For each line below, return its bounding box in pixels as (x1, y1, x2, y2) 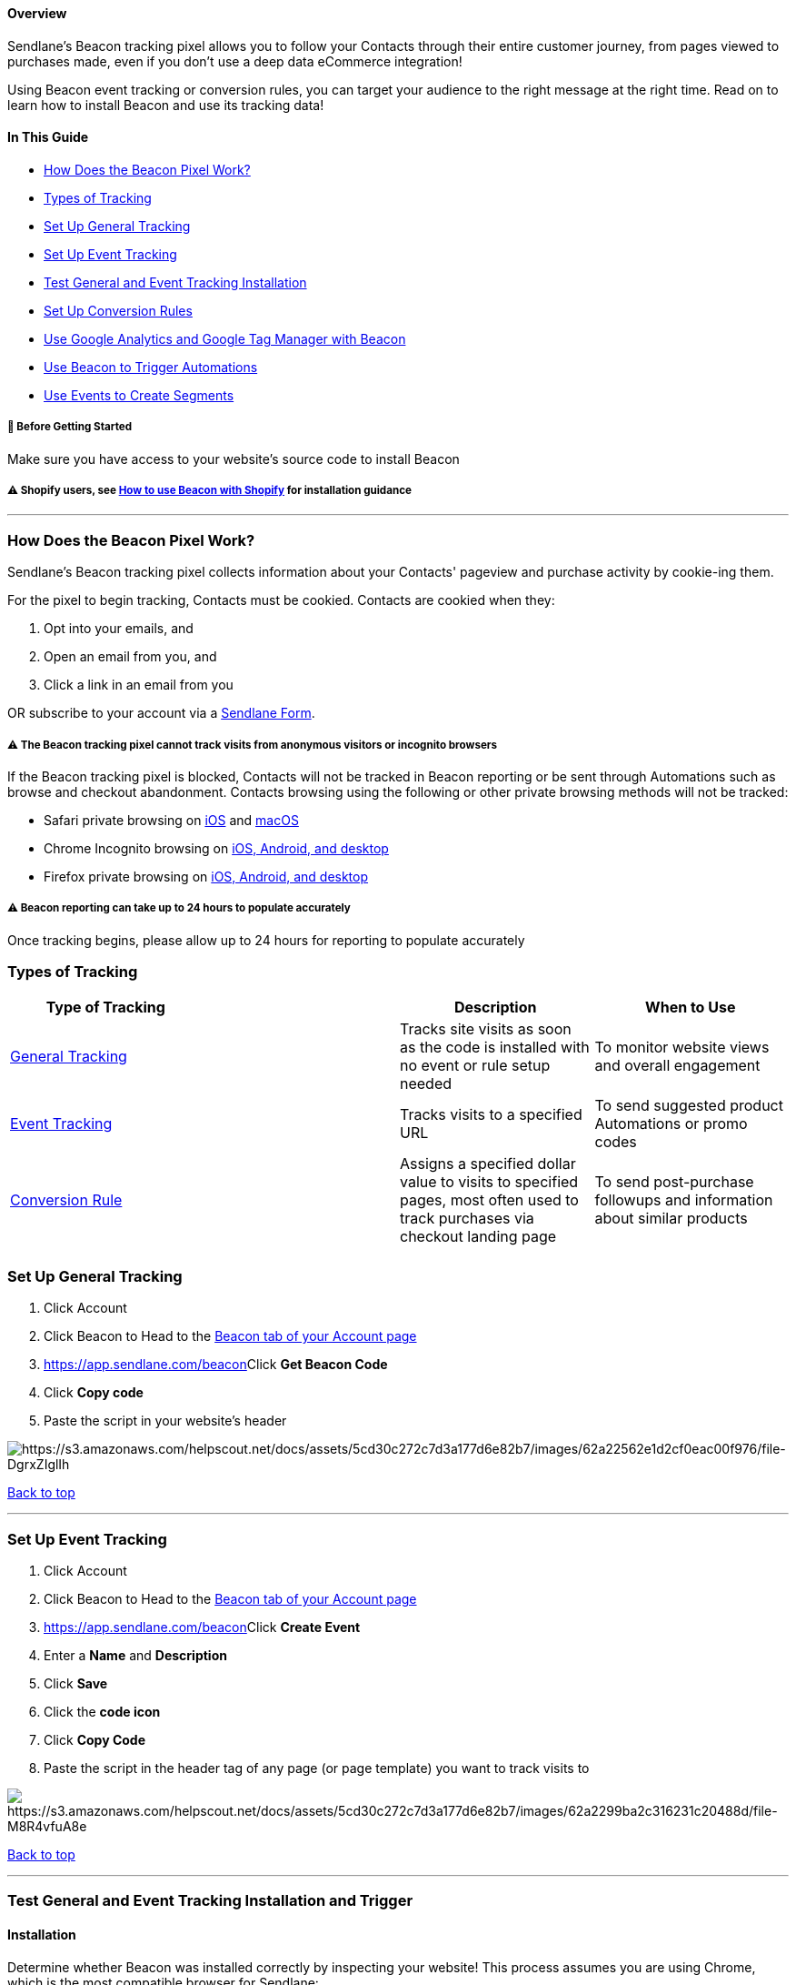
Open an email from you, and (44, 649, 217, 665)
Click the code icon (44, 1703, 161, 1719)
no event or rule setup (400, 1056, 551, 1075)
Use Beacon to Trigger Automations (44, 358, 258, 375)
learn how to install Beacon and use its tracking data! (7, 96, 324, 113)
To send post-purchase (594, 1173, 754, 1192)
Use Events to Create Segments (44, 387, 234, 403)
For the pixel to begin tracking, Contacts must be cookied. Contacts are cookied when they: (7, 592, 555, 609)
